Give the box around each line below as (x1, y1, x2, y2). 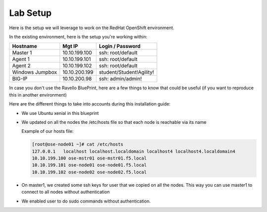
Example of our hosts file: (21, 128, 74, 134)
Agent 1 (12, 56, 30, 63)
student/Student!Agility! (99, 69, 154, 76)
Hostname (12, 43, 37, 50)
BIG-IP (12, 75, 28, 82)
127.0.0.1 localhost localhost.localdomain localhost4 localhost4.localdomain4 (32, 149, 236, 154)
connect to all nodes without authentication (21, 189, 110, 195)
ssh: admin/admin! (99, 75, 142, 82)
